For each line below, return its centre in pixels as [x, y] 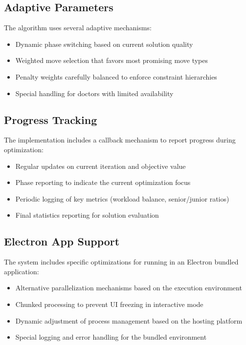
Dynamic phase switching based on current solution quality [104, 44]
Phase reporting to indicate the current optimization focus [103, 182]
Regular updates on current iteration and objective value [101, 166]
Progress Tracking [51, 119]
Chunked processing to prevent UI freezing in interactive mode [109, 304]
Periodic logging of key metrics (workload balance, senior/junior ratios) [122, 198]
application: [22, 271]
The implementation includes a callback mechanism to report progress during [120, 140]
